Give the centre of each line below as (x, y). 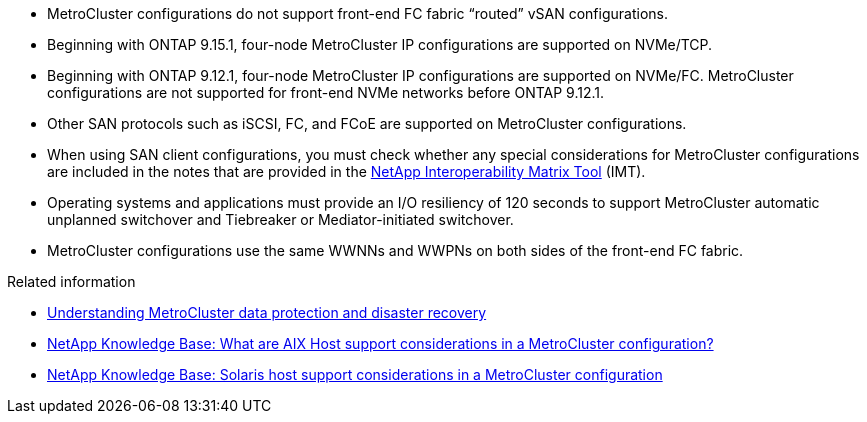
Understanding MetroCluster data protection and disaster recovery (267, 312)
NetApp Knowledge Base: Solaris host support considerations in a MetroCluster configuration (355, 374)
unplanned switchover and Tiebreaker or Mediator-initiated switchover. (280, 219)
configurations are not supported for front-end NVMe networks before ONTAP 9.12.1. (326, 92)
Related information (71, 281)
